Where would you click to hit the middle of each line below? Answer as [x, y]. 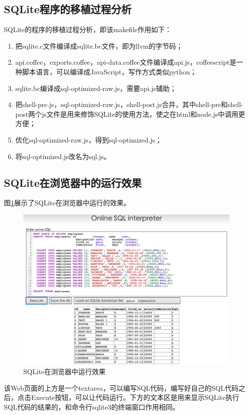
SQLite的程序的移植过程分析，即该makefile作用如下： [88, 29]
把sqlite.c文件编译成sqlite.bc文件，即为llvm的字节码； [99, 45]
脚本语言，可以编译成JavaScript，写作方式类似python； [109, 71]
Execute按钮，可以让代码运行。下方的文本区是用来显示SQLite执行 [135, 397]
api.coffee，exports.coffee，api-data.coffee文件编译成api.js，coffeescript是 [126, 62]
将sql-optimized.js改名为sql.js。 [63, 156]
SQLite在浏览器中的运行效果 [73, 182]
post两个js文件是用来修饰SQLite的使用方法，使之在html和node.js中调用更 [130, 114]
